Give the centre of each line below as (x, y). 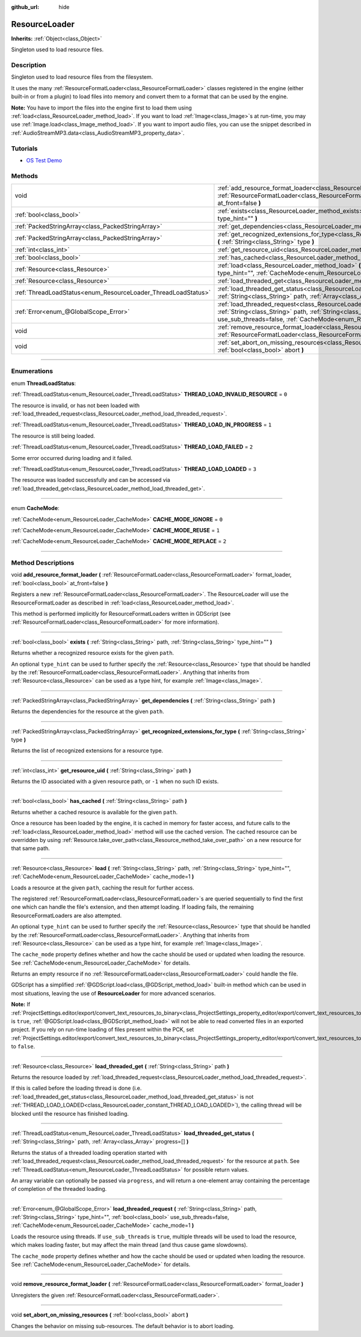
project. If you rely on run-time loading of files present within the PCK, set (103, 1030)
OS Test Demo (44, 160)
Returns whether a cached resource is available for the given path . (94, 812)
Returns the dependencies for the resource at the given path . (88, 712)
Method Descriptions (43, 563)
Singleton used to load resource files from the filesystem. (82, 77)
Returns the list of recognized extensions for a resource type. (87, 751)
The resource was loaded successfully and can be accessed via (91, 480)
